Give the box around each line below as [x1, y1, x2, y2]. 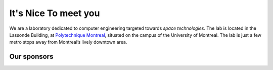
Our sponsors [9, 52, 54, 61]
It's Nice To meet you [9, 8, 100, 19]
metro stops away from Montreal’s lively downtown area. [9, 39, 127, 45]
